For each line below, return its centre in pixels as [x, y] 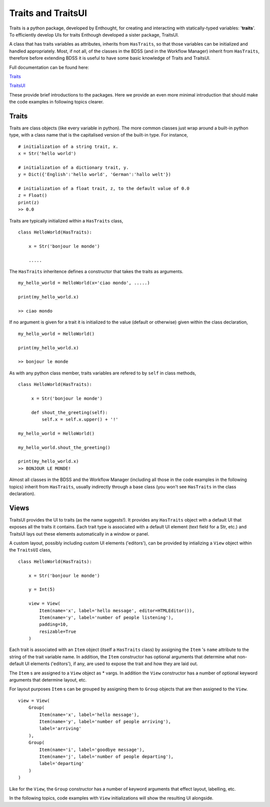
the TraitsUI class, [30, 550]
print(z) [29, 202]
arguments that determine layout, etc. [48, 680]
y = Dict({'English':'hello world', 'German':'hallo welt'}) [94, 174]
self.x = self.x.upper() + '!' [80, 419]
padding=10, [54, 624]
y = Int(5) [42, 589]
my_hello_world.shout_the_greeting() [64, 447]
